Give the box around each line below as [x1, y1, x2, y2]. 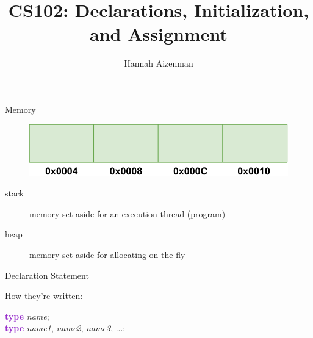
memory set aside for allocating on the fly [29, 248, 185, 261]
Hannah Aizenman [124, 57, 193, 70]
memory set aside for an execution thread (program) [29, 207, 226, 220]
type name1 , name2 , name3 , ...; [5, 322, 126, 334]
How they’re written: [5, 289, 83, 302]
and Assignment [90, 21, 228, 46]
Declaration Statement [5, 268, 89, 281]
